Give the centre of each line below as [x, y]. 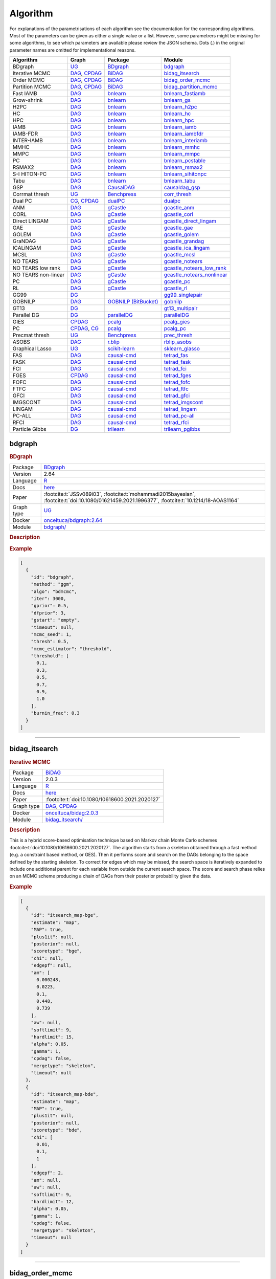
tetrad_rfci [176, 423]
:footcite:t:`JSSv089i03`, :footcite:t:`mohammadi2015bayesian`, [120, 494]
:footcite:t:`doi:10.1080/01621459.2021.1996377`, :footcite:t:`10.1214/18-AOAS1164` [142, 500]
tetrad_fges [178, 376]
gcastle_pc [177, 281]
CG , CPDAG [85, 201]
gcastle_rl [176, 288]
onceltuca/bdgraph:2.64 [73, 520]
